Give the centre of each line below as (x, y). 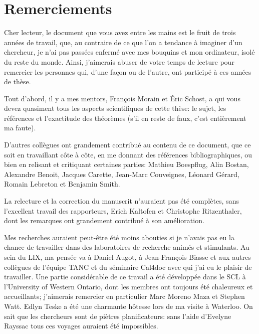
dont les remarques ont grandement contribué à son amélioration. (104, 220)
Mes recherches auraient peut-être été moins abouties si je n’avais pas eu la (119, 237)
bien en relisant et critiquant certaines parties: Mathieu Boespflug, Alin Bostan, (126, 164)
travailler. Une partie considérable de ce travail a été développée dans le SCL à (125, 277)
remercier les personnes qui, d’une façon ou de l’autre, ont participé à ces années (128, 71)
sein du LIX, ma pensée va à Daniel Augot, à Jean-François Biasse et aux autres (127, 257)
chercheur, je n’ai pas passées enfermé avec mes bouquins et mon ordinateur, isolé (129, 52)
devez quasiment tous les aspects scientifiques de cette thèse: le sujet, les (115, 108)
